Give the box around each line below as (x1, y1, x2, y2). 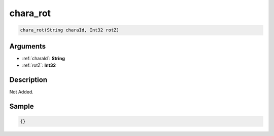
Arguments (9, 42, 46, 51)
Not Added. (9, 88, 34, 95)
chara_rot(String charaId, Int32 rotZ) (20, 27, 119, 33)
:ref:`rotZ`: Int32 (22, 62, 56, 68)
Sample (9, 102, 34, 111)
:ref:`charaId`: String (22, 55, 65, 61)
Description (9, 75, 48, 84)
